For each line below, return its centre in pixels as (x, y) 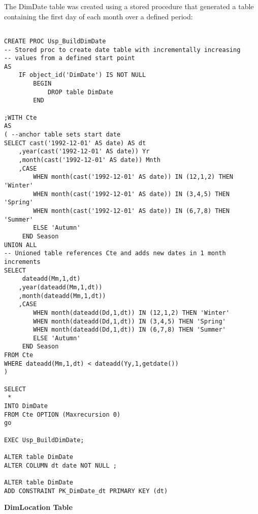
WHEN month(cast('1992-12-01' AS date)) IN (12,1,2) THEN (133, 177)
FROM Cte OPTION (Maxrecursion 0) (62, 414)
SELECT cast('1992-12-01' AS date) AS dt (75, 143)
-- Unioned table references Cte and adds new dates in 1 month (115, 253)
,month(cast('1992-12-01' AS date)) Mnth (89, 160)
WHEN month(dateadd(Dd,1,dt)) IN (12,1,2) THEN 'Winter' (131, 313)
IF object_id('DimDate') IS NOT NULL (82, 75)
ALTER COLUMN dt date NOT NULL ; (60, 465)
